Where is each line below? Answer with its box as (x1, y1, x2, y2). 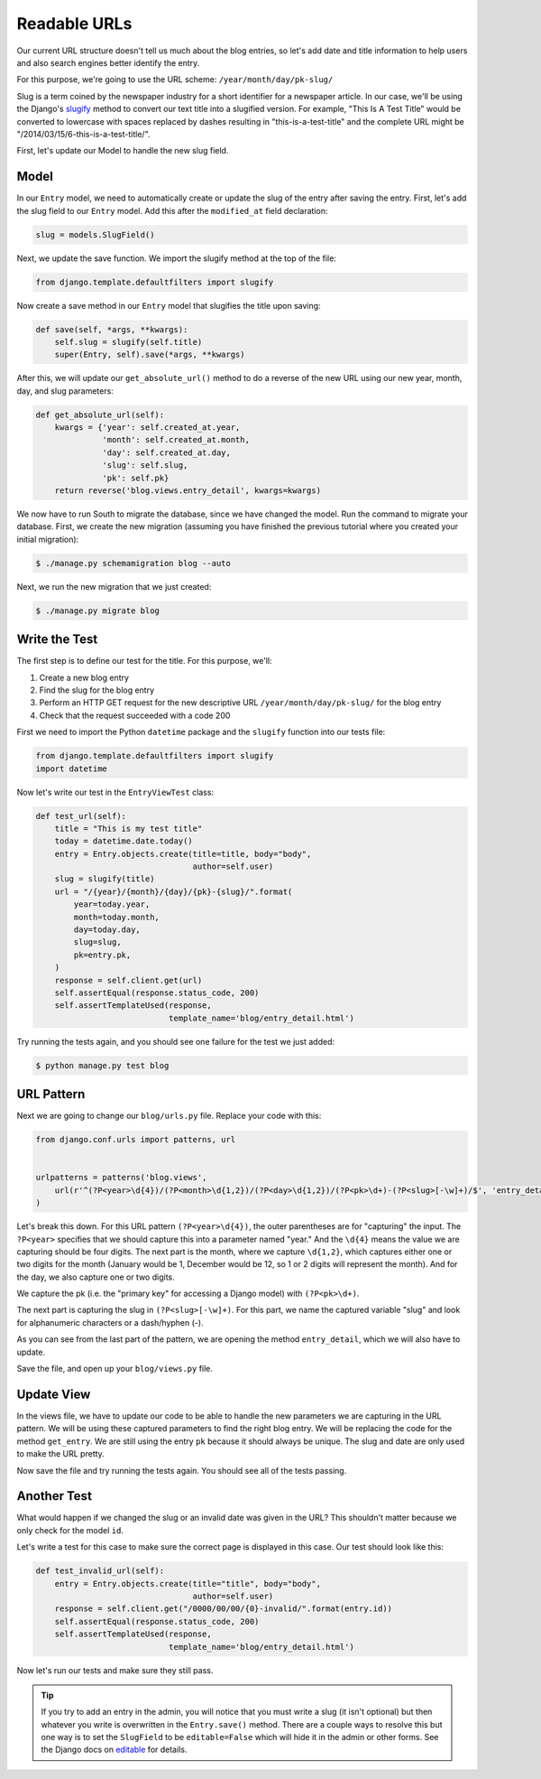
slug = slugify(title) (54, 874, 155, 884)
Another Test (16, 1488, 92, 1504)
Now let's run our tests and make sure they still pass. (16, 1664, 214, 1675)
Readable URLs (16, 14, 133, 33)
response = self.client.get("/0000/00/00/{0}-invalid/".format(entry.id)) (54, 1604, 392, 1614)
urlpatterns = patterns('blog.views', (35, 1172, 207, 1183)
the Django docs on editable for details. (41, 1744, 188, 1756)
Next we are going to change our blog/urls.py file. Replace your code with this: (16, 1111, 322, 1122)
